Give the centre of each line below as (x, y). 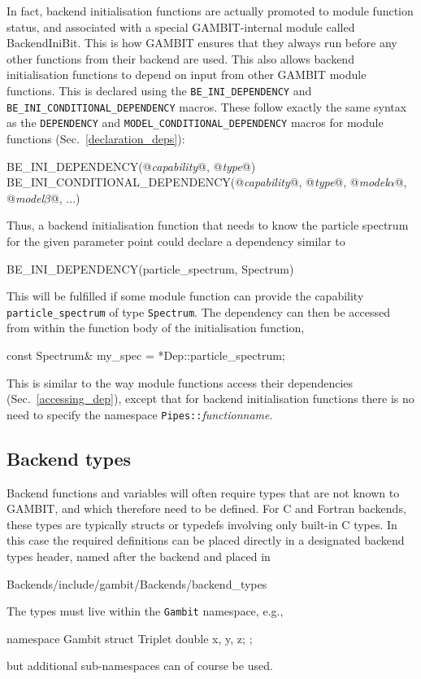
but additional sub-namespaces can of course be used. (140, 666)
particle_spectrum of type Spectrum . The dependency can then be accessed (198, 311)
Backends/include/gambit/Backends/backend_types (137, 583)
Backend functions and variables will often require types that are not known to (203, 492)
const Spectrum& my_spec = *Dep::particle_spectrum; (146, 355)
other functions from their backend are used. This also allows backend (180, 58)
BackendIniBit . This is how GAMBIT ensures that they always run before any (202, 43)
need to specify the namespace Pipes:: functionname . (140, 414)
